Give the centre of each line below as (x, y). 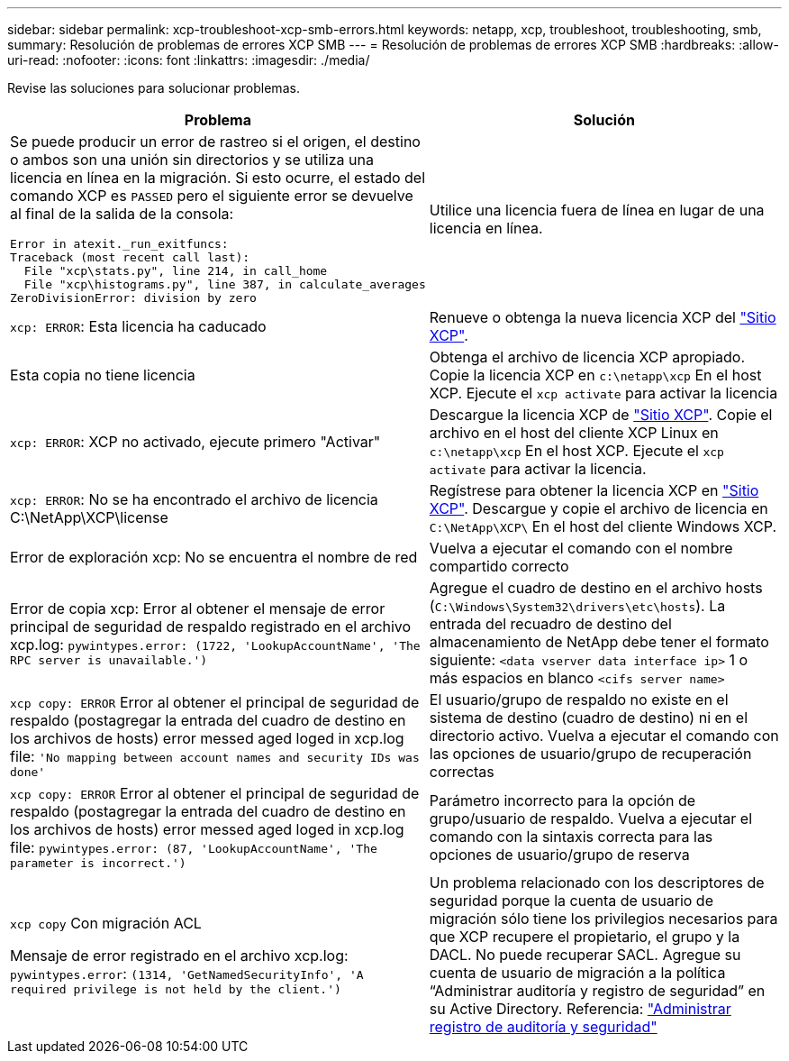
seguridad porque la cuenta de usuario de (571, 901)
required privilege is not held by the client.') (176, 989)
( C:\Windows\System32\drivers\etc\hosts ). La (577, 606)
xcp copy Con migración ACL (106, 923)
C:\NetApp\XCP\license (89, 517)
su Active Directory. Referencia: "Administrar (580, 1009)
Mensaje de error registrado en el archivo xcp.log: (179, 955)
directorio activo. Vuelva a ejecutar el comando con (604, 736)
